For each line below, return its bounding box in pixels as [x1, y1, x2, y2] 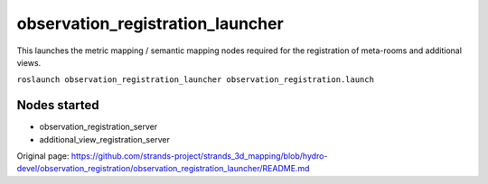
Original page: [16, 151, 70, 161]
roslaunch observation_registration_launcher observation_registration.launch [16, 75, 375, 85]
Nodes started [16, 97, 99, 113]
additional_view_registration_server [39, 133, 171, 144]
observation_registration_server [39, 122, 158, 133]
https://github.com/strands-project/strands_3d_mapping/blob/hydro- [70, 151, 328, 161]
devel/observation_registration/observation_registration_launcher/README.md [16, 163, 310, 174]
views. [16, 57, 42, 68]
